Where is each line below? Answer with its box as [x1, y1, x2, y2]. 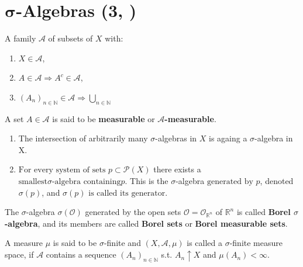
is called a [187, 237, 222, 249]
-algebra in [254, 132, 293, 144]
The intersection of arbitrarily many [18, 132, 148, 144]
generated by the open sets [85, 206, 181, 218]
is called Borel [236, 206, 291, 218]
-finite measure [229, 237, 283, 249]
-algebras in [155, 132, 197, 144]
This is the [130, 175, 168, 187]
